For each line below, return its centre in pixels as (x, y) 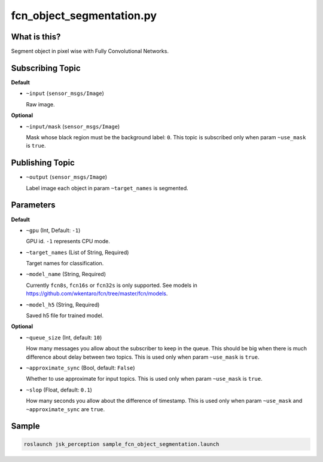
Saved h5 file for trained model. (65, 316)
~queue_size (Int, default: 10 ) (64, 337)
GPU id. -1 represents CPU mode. (68, 241)
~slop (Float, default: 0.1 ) (59, 390)
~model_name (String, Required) (66, 274)
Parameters (33, 205)
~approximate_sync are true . (65, 409)
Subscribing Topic (46, 68)
